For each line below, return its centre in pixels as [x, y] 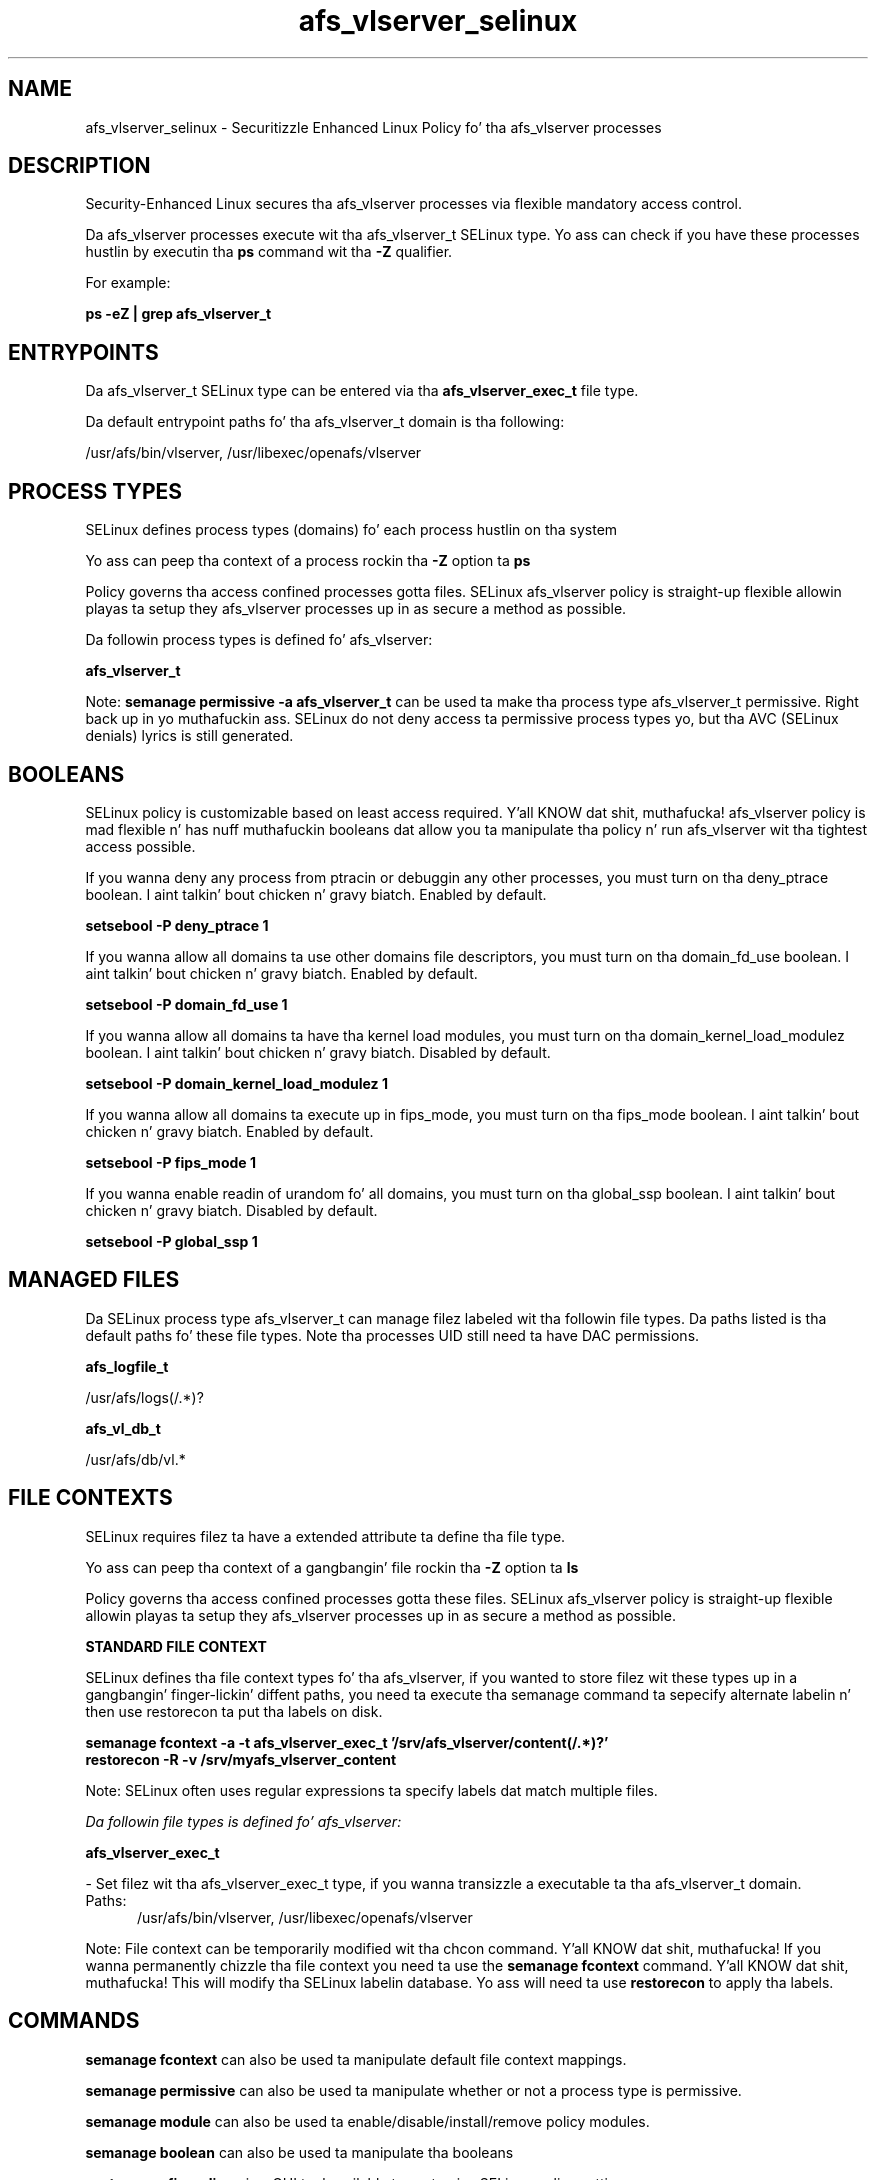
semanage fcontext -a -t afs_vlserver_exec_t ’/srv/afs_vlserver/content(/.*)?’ [347, 1742]
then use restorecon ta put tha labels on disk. [234, 1711]
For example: [128, 283]
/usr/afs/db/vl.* [135, 1459]
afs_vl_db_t [123, 1428]
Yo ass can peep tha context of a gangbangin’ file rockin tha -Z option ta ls [332, 1567]
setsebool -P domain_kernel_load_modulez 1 [236, 1083]
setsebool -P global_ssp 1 [171, 1241]
